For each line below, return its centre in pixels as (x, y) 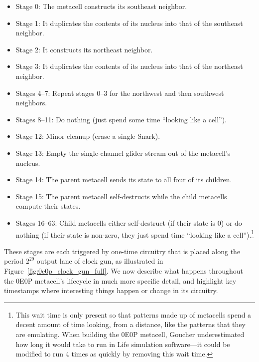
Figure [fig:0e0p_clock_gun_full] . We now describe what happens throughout (124, 270)
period (14, 261)
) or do (231, 222)
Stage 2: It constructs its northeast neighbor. (84, 49)
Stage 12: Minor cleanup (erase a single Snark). (88, 136)
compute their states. (48, 206)
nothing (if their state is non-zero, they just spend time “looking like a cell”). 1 (135, 234)
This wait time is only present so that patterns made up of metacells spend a (133, 314)
